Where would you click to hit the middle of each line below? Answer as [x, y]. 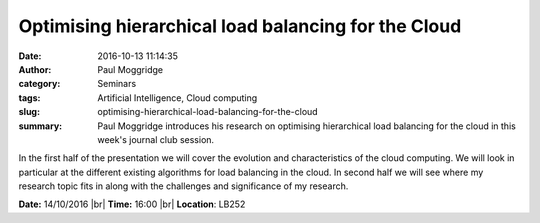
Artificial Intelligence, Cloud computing [177, 97]
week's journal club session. [156, 139]
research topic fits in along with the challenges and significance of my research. [183, 186]
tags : [29, 97]
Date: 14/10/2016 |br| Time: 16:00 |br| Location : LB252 [132, 204]
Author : [35, 69]
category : [39, 84]
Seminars [117, 84]
